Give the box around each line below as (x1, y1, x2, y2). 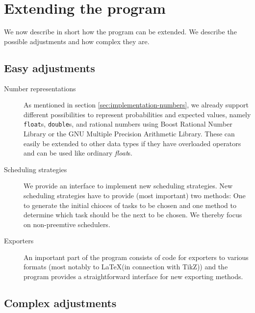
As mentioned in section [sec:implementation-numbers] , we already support (24, 100, 249, 110)
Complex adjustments (4, 295, 117, 311)
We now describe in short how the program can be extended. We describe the (4, 26, 237, 37)
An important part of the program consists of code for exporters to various (24, 252, 249, 262)
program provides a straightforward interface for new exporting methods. (24, 271, 243, 282)
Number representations (4, 83, 76, 93)
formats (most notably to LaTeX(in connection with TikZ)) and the (24, 261, 228, 272)
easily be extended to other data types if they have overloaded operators (24, 138, 241, 148)
